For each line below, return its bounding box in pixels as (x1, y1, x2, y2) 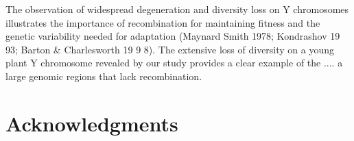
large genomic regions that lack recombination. (5, 68, 202, 83)
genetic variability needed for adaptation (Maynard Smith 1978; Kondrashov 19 (5, 29, 340, 43)
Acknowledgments (5, 109, 178, 137)
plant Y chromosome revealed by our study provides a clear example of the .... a (5, 55, 343, 70)
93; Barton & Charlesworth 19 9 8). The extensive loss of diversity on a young (5, 42, 335, 56)
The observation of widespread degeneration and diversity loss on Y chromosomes (5, 2, 349, 16)
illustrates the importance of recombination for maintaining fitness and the (5, 15, 320, 29)
